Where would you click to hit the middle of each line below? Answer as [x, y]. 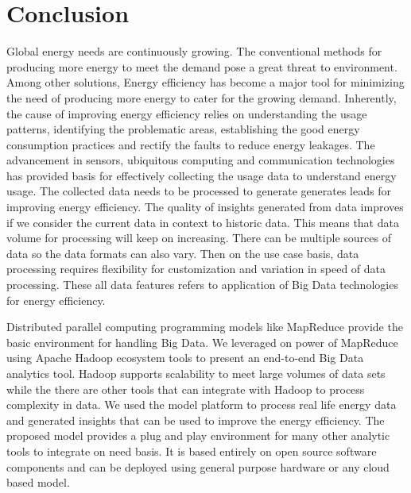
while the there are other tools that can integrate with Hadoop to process [186, 389]
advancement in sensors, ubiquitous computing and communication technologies [201, 160]
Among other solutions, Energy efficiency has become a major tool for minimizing [205, 82]
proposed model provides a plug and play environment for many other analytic [198, 435]
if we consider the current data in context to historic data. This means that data [203, 222]
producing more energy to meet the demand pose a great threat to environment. [202, 66]
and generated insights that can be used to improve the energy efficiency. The [196, 420]
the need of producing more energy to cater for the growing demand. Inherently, [202, 97]
